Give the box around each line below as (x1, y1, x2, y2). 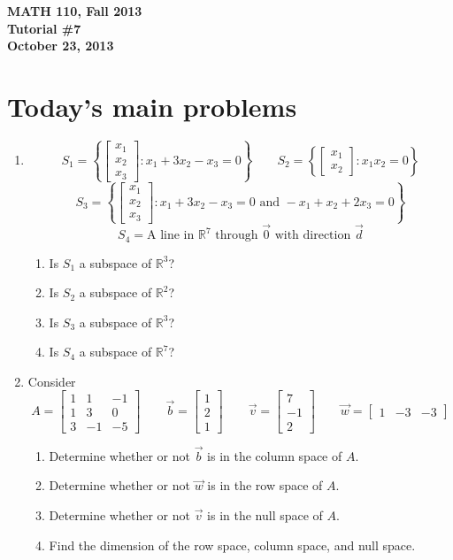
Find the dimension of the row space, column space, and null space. (49, 535, 416, 554)
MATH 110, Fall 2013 (7, 2, 142, 19)
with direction (274, 229, 351, 242)
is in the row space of (207, 476, 323, 495)
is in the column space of (207, 446, 342, 464)
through (215, 229, 258, 242)
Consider (27, 372, 76, 390)
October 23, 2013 (7, 36, 114, 55)
